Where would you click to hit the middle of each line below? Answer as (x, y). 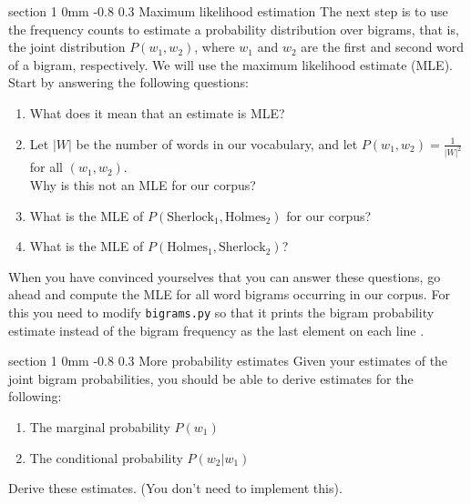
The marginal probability (100, 427)
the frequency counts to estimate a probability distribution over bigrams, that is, (234, 29)
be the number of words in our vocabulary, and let (217, 143)
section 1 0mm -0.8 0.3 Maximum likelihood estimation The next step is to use (228, 11)
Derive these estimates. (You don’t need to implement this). (175, 488)
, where (215, 47)
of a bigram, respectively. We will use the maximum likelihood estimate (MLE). (230, 64)
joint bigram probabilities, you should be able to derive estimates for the (211, 378)
